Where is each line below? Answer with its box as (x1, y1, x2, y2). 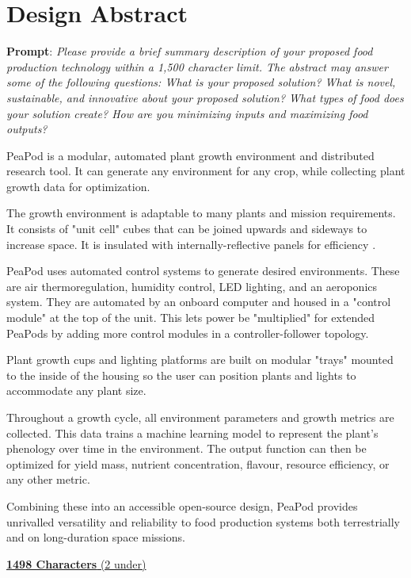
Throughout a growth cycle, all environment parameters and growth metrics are (6, 409, 394, 425)
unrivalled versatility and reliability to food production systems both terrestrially (6, 513, 400, 530)
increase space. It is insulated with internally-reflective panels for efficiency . (6, 235, 376, 252)
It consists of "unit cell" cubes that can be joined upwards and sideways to (6, 220, 367, 237)
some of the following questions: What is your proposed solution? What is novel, (6, 74, 396, 90)
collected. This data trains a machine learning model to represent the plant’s (6, 424, 379, 441)
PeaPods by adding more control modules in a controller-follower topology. (6, 324, 369, 341)
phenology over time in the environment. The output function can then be (6, 440, 367, 457)
